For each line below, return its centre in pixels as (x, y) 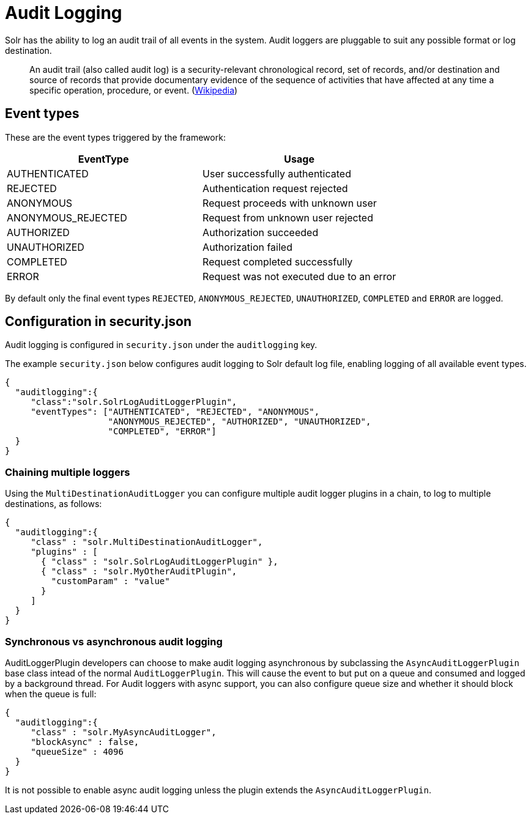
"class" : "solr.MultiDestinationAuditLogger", (147, 542)
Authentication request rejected (275, 188)
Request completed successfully (278, 261)
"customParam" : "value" (110, 581)
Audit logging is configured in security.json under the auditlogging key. (161, 345)
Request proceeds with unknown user (290, 203)
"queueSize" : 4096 (77, 751)
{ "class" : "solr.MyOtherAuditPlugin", (139, 572)
